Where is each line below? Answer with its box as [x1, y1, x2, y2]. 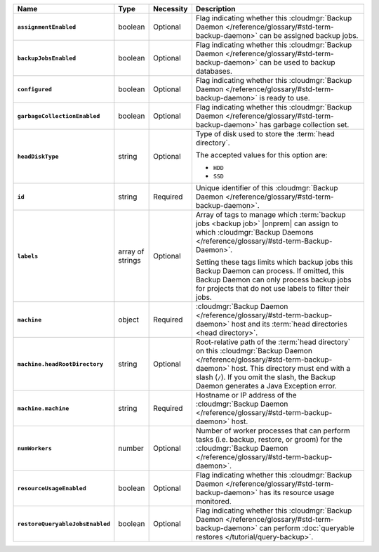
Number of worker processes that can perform [195, 426, 350, 435]
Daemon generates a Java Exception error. [195, 381, 337, 390]
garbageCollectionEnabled [17, 112, 100, 119]
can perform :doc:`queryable [259, 523, 354, 533]
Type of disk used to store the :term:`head [195, 129, 335, 138]
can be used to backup [259, 58, 335, 67]
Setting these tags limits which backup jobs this [195, 257, 354, 267]
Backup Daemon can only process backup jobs [195, 275, 352, 284]
